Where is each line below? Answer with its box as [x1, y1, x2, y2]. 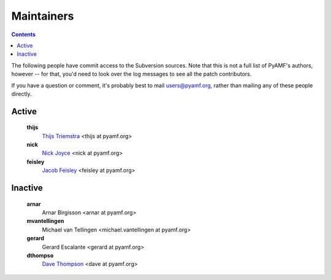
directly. [11, 90, 32, 98]
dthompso [26, 252, 54, 259]
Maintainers [11, 9, 74, 23]
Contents [11, 31, 36, 38]
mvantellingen [26, 217, 64, 225]
